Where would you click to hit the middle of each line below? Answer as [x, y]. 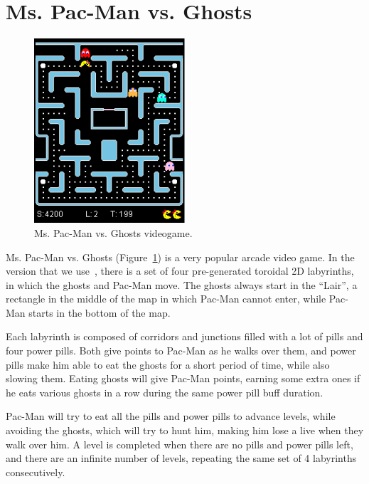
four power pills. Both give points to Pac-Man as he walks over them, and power [181, 351]
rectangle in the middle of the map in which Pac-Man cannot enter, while [166, 299]
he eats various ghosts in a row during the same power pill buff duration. [165, 392]
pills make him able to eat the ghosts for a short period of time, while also [168, 364]
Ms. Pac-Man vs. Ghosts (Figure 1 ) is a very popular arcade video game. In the [180, 257]
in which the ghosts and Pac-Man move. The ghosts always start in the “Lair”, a [182, 284]
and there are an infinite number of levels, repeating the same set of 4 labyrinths [181, 458]
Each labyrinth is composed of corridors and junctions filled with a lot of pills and [184, 336]
